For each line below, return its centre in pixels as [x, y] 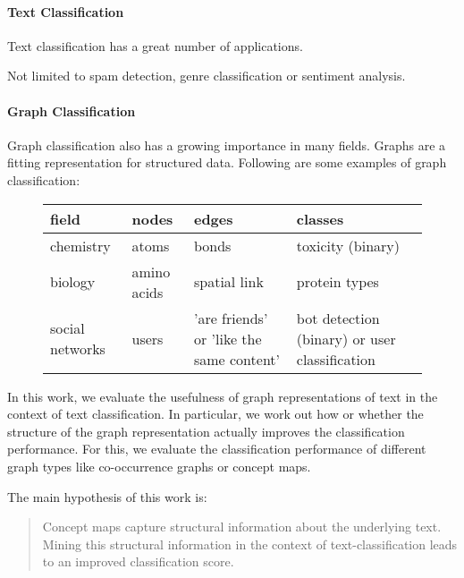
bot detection [338, 318]
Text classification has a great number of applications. [155, 45]
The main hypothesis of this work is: [107, 496]
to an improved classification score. [138, 561]
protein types [337, 282]
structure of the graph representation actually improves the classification [206, 431]
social [67, 328]
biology [73, 282]
